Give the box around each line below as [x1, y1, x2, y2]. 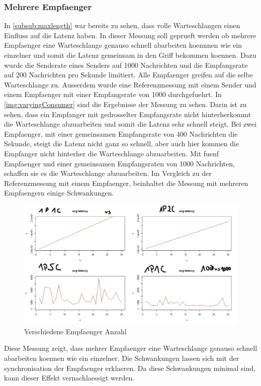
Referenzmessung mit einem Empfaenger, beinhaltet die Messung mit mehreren [4, 177, 248, 188]
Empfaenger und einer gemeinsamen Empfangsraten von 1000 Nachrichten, [4, 158, 235, 168]
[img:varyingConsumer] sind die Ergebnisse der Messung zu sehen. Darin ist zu [4, 99, 247, 109]
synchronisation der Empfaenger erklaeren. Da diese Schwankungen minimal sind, [4, 362, 255, 373]
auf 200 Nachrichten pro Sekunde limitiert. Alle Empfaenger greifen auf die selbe [4, 69, 253, 80]
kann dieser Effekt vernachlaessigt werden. [4, 372, 135, 383]
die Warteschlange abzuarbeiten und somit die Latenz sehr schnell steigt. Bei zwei [4, 119, 257, 129]
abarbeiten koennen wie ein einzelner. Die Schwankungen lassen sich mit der [4, 352, 239, 363]
